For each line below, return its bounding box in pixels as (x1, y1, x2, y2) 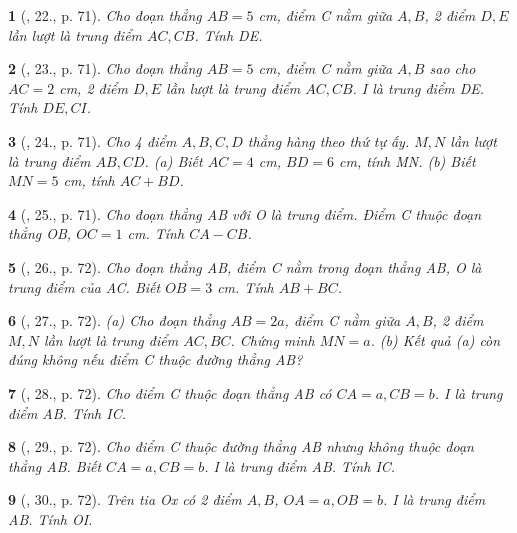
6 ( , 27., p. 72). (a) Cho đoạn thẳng (8, 310, 226, 331)
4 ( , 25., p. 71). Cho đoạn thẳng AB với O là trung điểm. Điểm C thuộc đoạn (8, 203, 482, 224)
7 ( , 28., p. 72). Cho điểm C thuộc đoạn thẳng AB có (8, 382, 332, 403)
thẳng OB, (8, 223, 72, 244)
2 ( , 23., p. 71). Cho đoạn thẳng (8, 58, 202, 79)
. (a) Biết (144, 150, 203, 171)
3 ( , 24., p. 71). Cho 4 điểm (8, 130, 177, 151)
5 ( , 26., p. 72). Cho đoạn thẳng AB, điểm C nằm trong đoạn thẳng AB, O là (8, 256, 482, 277)
